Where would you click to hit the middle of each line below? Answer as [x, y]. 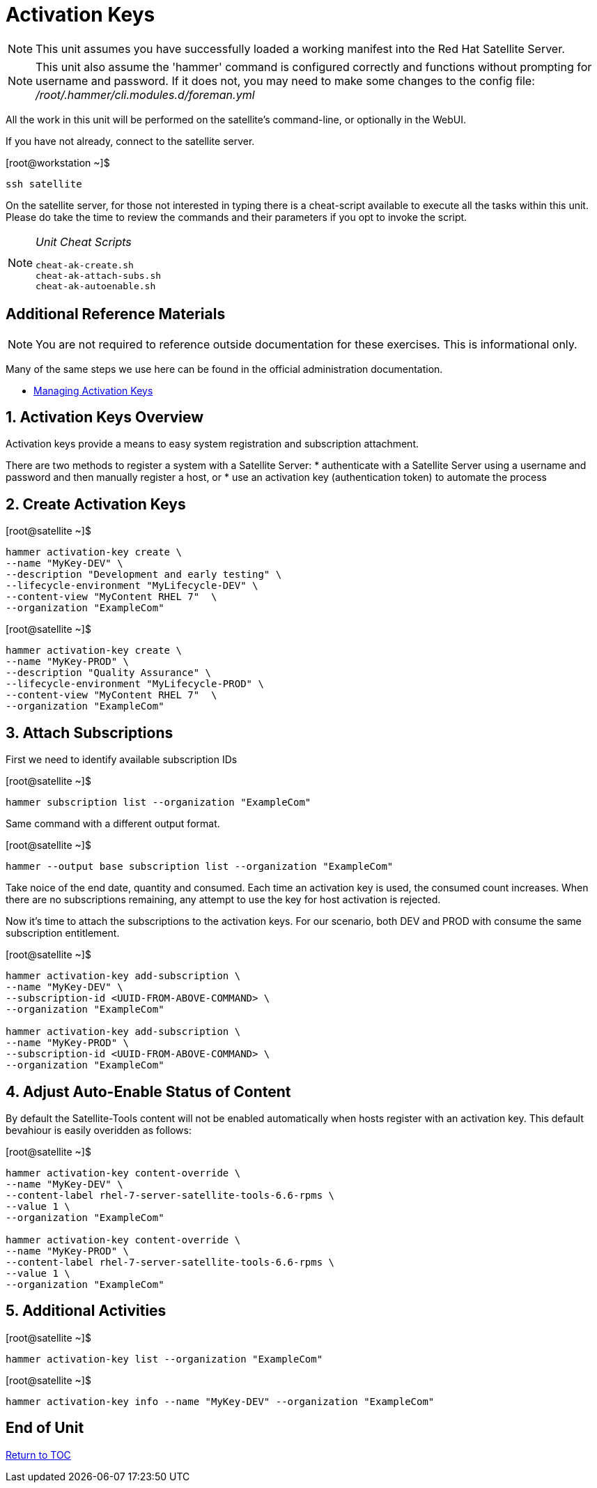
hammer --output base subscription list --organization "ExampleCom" [200, 867]
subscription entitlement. [63, 933]
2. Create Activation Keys [96, 504]
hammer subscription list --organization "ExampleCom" [158, 803]
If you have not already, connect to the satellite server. [130, 141]
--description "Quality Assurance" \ [109, 673]
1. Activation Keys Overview [105, 417]
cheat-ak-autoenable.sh [96, 286]
